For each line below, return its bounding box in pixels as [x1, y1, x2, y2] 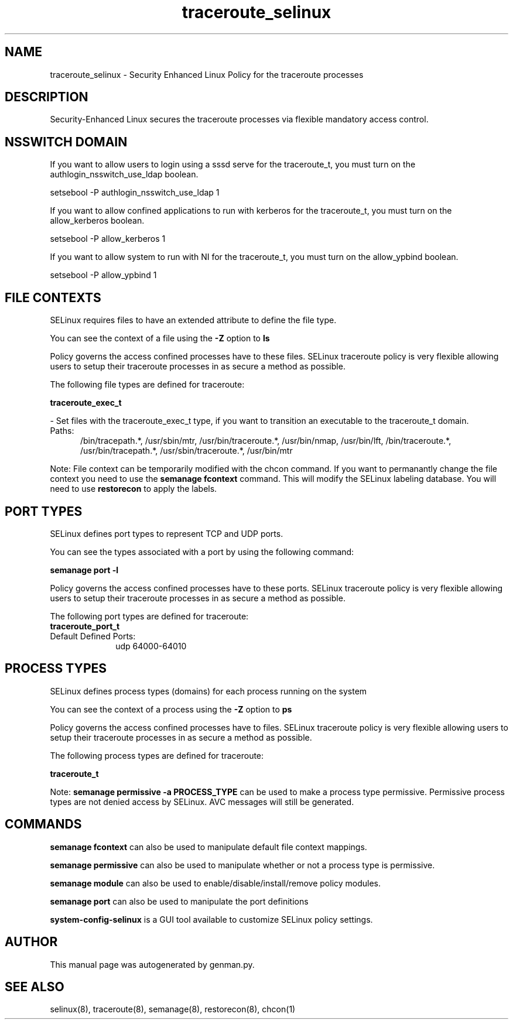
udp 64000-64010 [115, 641, 187, 651]
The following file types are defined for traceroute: [50, 379, 245, 390]
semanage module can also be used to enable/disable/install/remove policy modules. [50, 878, 381, 888]
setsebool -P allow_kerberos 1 [50, 234, 166, 244]
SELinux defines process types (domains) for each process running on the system [50, 686, 367, 696]
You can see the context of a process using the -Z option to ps [50, 704, 292, 714]
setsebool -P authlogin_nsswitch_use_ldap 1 [50, 187, 220, 198]
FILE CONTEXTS [5, 290, 101, 305]
